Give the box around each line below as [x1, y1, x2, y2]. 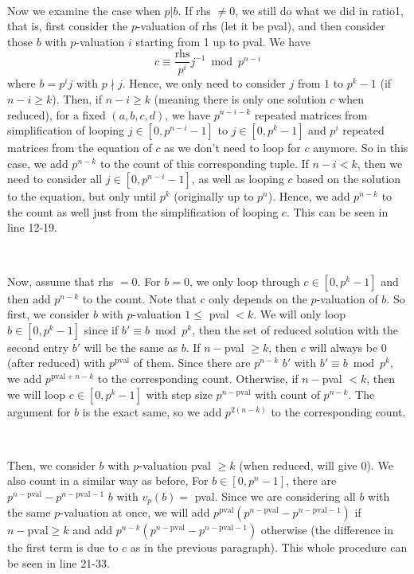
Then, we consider [7, 456, 96, 473]
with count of [255, 385, 320, 402]
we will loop [7, 385, 66, 402]
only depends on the [209, 290, 307, 307]
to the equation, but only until [7, 188, 157, 205]
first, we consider [7, 306, 90, 322]
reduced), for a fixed [7, 106, 106, 123]
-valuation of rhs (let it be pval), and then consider [136, 18, 385, 34]
